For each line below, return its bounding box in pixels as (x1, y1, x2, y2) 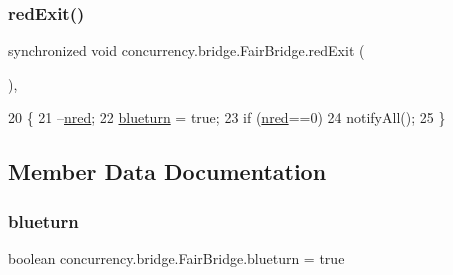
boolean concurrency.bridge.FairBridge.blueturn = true (8, 248, 345, 268)
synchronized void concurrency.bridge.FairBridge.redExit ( (8, 40, 365, 61)
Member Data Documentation (8, 156, 327, 187)
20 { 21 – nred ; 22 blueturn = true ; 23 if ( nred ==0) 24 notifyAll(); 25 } (8, 107, 446, 128)
